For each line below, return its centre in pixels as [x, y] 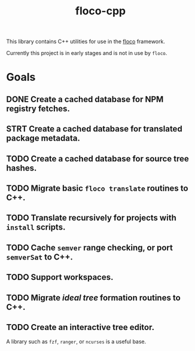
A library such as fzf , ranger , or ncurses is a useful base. [76, 341]
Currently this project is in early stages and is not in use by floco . [87, 53]
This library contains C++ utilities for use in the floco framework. [86, 42]
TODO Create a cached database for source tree [98, 159]
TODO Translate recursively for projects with [91, 218]
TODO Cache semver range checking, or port [90, 247]
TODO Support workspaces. [60, 277]
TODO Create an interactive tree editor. [80, 327]
